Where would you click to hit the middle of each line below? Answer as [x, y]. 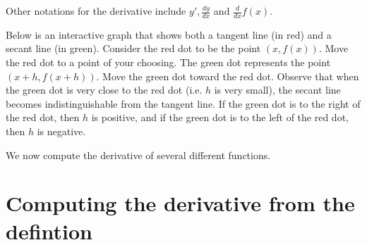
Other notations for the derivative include [96, 11]
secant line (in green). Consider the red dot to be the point [133, 48]
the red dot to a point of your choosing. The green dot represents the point [168, 62]
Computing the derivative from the [180, 203]
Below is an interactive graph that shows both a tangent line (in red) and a [169, 34]
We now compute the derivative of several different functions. [138, 155]
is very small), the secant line [277, 90]
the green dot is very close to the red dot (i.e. [104, 90]
